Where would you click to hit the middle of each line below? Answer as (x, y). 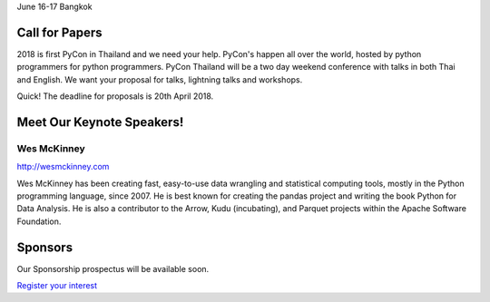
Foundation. (39, 221)
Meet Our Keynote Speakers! (100, 122)
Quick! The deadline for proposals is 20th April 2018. (115, 96)
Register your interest (57, 286)
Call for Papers (59, 32)
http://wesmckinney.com (63, 167)
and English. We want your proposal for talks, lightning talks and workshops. (160, 79)
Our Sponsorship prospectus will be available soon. (113, 268)
